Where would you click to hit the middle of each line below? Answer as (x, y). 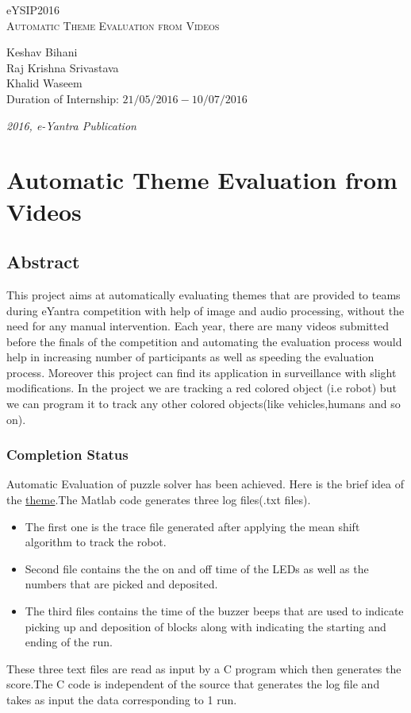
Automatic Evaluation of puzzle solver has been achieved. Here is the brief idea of (205, 484)
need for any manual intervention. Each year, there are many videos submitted (198, 326)
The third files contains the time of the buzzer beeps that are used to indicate (214, 611)
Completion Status (67, 455)
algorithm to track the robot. (96, 542)
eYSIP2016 (33, 10)
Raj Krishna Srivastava (63, 67)
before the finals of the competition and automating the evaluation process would (204, 341)
